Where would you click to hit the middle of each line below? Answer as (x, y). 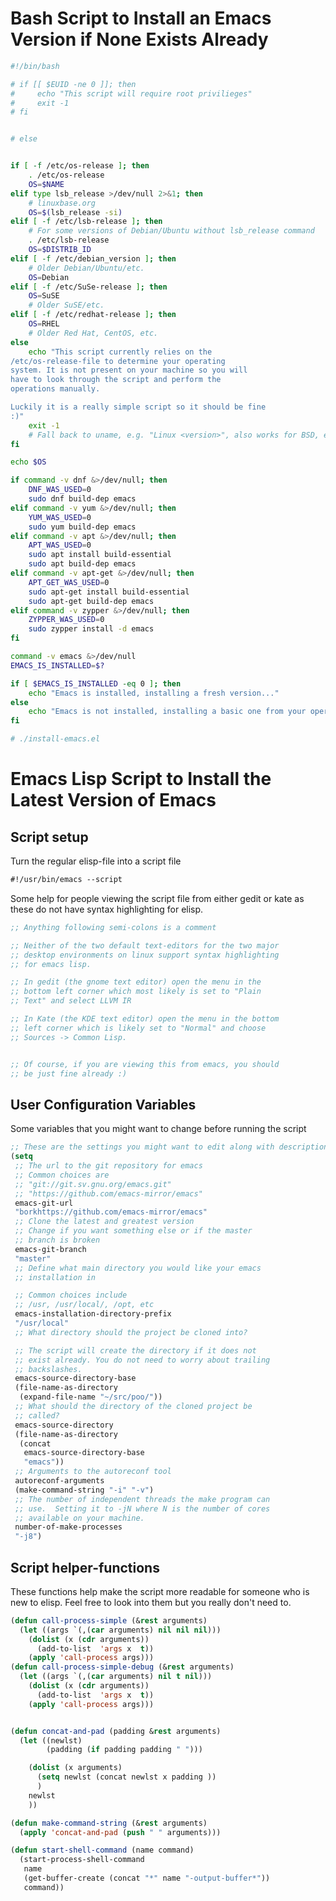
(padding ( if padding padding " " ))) (124, 1750)
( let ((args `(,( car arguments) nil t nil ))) (116, 1677)
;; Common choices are (62, 1175)
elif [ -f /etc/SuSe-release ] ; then (89, 287)
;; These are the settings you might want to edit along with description (169, 1147)
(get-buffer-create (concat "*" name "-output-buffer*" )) (147, 1878)
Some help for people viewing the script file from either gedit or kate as (157, 898)
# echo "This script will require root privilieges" (131, 93)
